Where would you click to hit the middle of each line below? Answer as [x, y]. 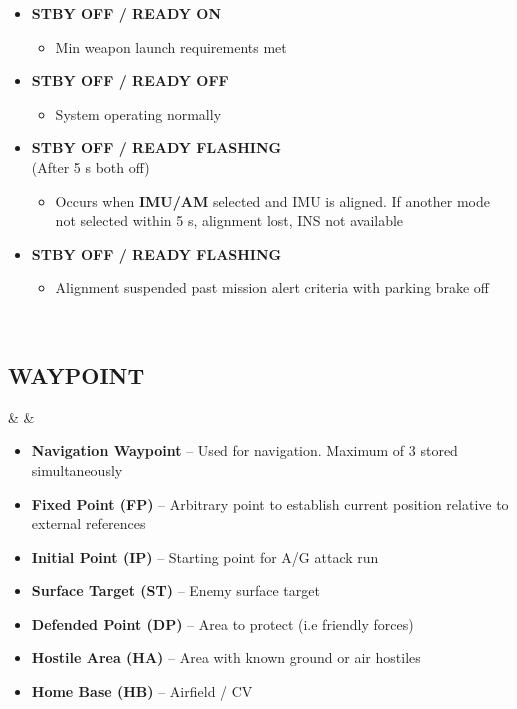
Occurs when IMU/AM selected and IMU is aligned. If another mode [272, 200]
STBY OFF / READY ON [126, 13]
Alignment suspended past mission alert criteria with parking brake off [272, 287]
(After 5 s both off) [90, 166]
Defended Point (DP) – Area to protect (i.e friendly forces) [222, 623]
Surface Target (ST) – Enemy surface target [175, 590]
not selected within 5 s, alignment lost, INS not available [229, 220]
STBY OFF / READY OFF [130, 80]
